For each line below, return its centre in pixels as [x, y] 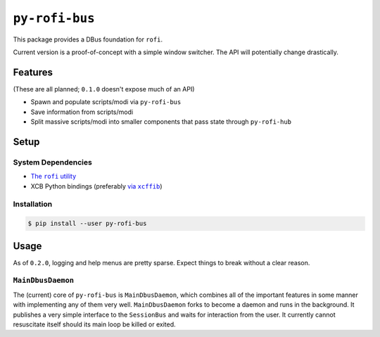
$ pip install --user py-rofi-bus [87, 224]
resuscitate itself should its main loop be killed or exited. [94, 324]
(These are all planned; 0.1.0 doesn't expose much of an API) [104, 89]
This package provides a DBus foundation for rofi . [88, 39]
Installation [33, 204]
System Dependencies [53, 162]
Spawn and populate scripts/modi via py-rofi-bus [106, 102]
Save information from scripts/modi [82, 112]
